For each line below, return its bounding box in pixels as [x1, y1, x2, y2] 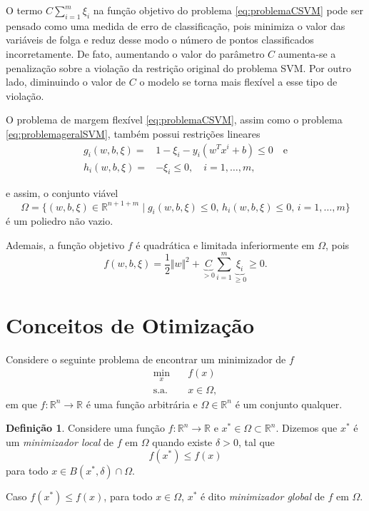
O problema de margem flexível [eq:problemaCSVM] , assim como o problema [6, 112, 343, 127]
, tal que [238, 434, 275, 449]
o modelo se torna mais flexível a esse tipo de [139, 74, 338, 89]
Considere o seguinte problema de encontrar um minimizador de [6, 351, 286, 366]
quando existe [152, 434, 213, 449]
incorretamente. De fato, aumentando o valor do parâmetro [6, 46, 265, 61]
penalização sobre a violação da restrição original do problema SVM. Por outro [6, 60, 352, 75]
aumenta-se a [278, 46, 336, 61]
